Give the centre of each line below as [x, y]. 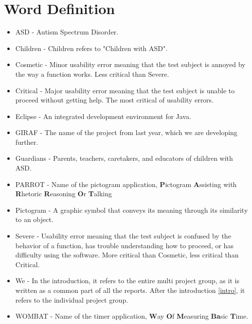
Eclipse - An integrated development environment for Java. [103, 116]
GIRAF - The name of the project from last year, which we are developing [126, 132]
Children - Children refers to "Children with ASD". [91, 48]
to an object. [34, 219]
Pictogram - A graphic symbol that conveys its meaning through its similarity [132, 210]
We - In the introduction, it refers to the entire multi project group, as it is [127, 281]
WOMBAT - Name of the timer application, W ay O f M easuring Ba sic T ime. [132, 316]
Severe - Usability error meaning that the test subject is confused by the [123, 236]
